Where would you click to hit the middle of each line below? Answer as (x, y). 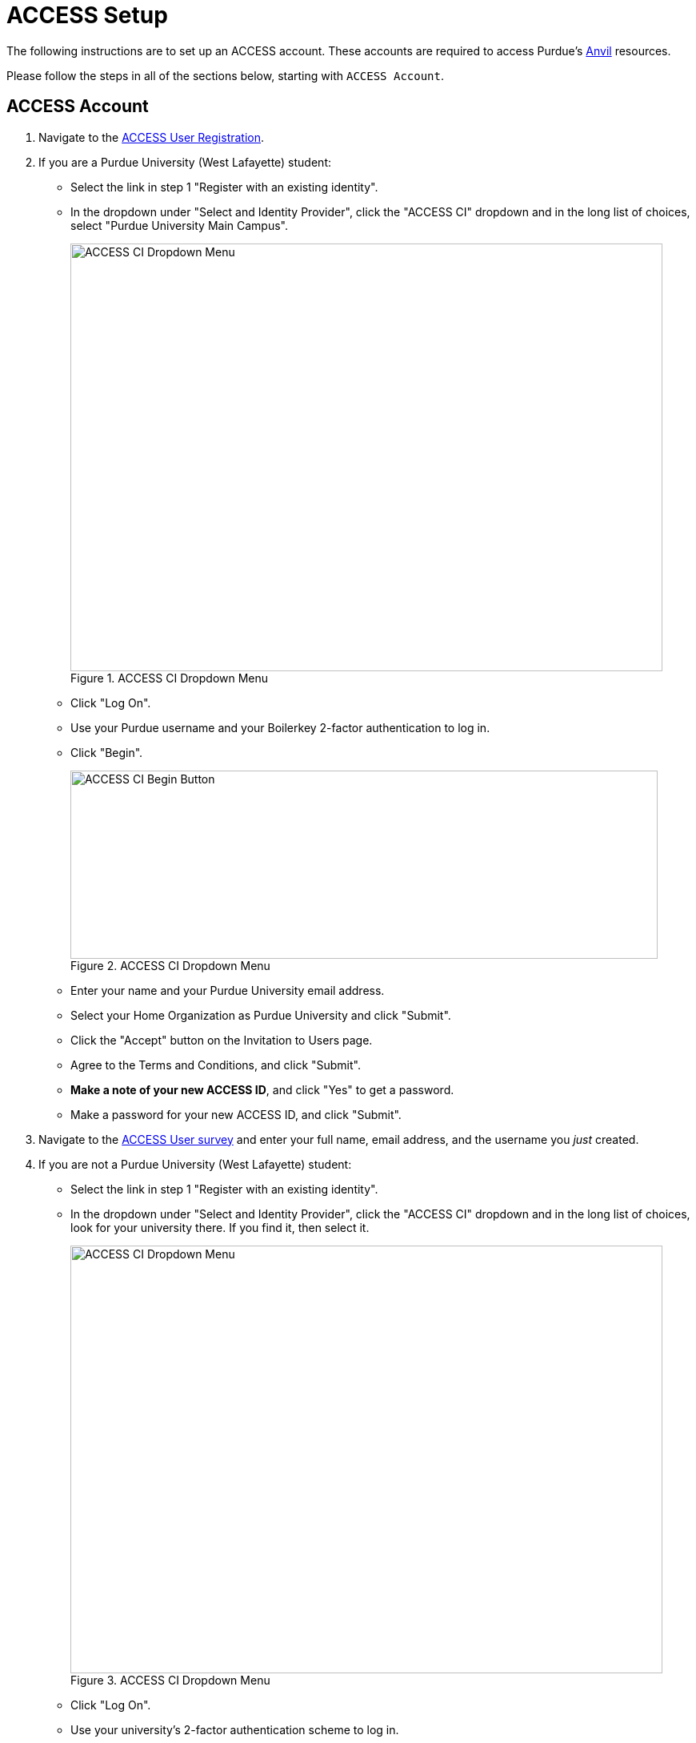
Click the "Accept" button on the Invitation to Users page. (222, 1040)
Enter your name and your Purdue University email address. (228, 990)
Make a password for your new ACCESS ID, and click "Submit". (236, 1114)
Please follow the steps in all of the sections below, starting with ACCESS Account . (226, 75)
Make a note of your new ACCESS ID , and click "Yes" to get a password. (262, 1089)
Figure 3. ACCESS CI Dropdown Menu (170, 1680)
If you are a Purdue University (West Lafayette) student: (185, 162)
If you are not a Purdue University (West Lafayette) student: (195, 1164)
